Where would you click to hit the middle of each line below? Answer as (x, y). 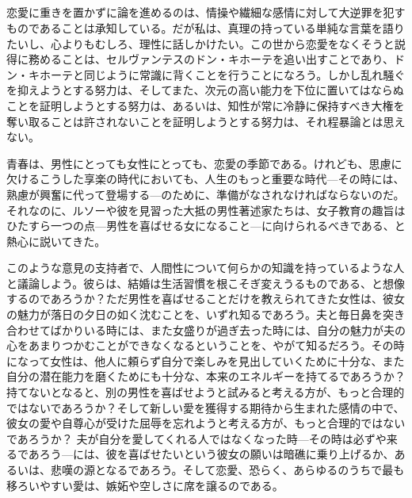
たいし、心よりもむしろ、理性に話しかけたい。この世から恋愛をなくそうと (200, 43)
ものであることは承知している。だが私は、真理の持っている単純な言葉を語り (206, 27)
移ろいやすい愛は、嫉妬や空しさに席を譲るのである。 (145, 485)
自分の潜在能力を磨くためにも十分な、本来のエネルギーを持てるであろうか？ (206, 376)
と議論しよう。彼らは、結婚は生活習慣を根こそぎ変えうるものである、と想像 (206, 283)
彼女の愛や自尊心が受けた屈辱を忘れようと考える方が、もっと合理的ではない (206, 423)
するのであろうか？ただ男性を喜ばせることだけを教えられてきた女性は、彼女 (206, 299)
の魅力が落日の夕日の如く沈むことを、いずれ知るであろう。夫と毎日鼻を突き (206, 314)
